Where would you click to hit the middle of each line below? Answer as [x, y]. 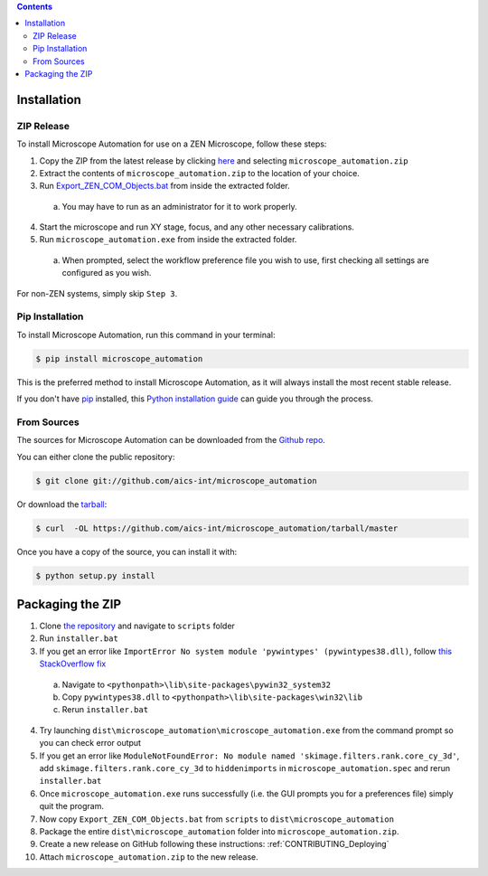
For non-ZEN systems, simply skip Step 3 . [97, 293]
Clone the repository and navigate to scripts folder [137, 626]
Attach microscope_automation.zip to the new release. [149, 857]
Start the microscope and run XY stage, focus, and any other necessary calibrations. [197, 227]
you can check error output [90, 743]
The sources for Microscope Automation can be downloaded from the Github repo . [171, 440]
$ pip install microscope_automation [119, 358]
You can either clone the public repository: [96, 457]
